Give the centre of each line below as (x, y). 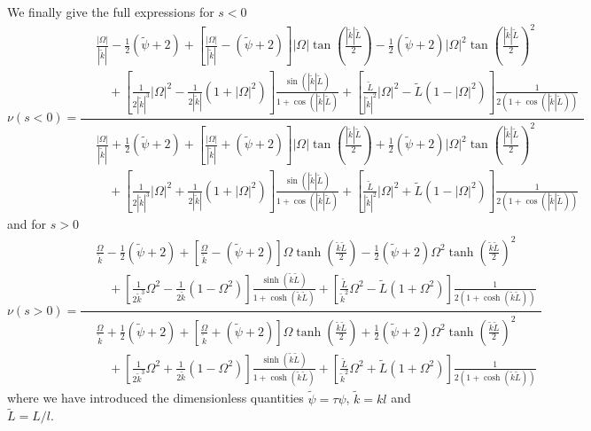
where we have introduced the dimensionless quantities (156, 398)
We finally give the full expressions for (111, 12)
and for (27, 224)
